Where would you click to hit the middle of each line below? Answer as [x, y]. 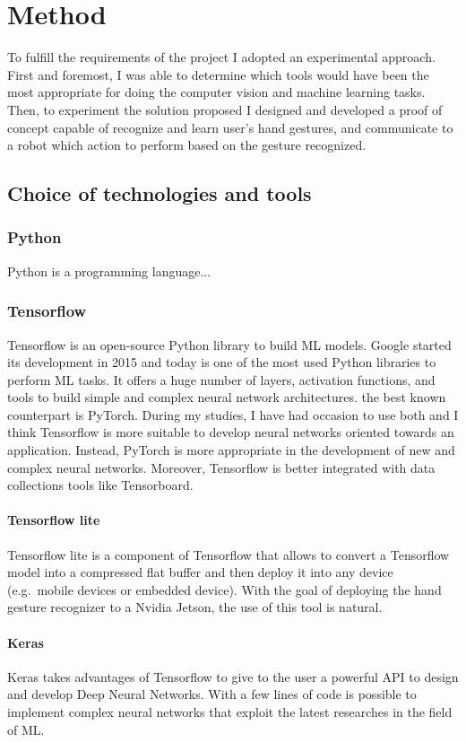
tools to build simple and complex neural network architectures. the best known [227, 397]
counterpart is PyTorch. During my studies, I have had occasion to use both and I [233, 414]
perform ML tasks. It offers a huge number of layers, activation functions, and [221, 379]
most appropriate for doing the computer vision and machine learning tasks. [216, 92]
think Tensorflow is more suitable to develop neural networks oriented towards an [231, 432]
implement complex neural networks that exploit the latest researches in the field [230, 711]
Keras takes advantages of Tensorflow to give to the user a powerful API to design [233, 676]
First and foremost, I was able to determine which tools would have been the [218, 74]
